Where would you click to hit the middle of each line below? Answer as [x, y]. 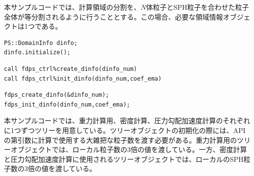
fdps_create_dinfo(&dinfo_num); [57, 95]
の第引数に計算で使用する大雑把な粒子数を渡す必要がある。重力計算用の [120, 140]
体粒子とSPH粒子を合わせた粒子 [197, 7]
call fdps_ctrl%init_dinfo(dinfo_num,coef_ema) [83, 78]
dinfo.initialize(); [37, 53]
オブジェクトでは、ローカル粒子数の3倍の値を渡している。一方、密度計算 [129, 149]
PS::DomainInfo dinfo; [41, 43]
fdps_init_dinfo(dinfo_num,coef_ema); [67, 104]
